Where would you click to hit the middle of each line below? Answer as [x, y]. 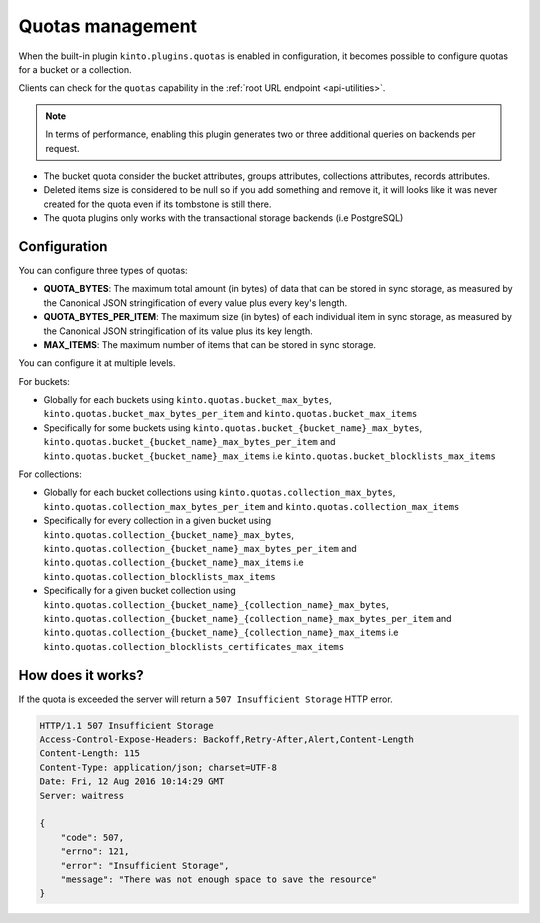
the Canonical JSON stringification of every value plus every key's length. [195, 302]
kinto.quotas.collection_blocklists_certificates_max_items [194, 646]
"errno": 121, [95, 851]
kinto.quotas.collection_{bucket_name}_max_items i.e [173, 562]
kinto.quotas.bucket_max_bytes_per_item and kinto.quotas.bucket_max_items [230, 414]
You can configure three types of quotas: [103, 270]
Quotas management [108, 26]
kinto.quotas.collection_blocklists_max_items [159, 576]
